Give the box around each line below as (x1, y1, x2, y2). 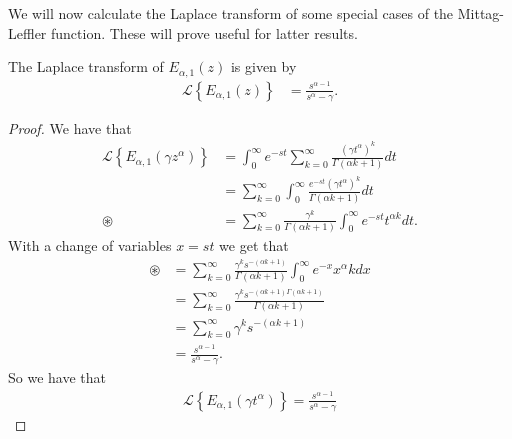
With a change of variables (8, 234, 172, 255)
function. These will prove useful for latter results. (50, 22, 358, 43)
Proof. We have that (8, 117, 132, 138)
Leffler (8, 22, 47, 43)
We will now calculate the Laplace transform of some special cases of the (8, 3, 454, 23)
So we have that (8, 367, 106, 388)
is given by (230, 56, 297, 77)
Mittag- (457, 3, 505, 23)
